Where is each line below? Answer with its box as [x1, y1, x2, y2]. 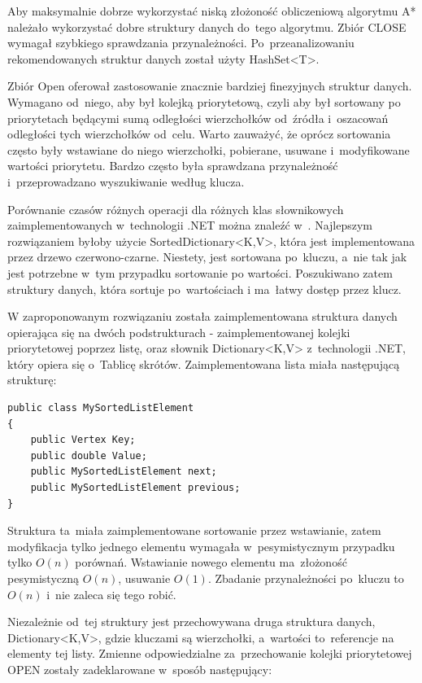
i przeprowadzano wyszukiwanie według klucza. [7, 173, 245, 190]
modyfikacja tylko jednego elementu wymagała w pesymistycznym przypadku [7, 537, 395, 554]
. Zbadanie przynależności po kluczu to [207, 570, 404, 586]
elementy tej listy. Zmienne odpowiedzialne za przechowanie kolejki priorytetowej [7, 645, 412, 662]
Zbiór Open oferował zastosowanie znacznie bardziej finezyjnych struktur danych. [7, 77, 412, 94]
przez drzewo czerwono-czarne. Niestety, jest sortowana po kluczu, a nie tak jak [7, 248, 407, 265]
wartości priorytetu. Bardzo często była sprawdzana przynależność [7, 157, 338, 174]
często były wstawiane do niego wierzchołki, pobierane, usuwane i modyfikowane [7, 141, 410, 158]
